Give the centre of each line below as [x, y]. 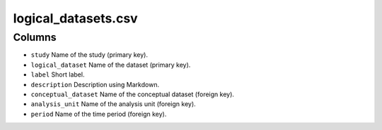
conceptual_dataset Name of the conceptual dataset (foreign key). [133, 94]
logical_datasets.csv [75, 18]
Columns [35, 37]
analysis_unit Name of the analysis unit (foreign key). [113, 104]
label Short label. [58, 74]
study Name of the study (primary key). [89, 55]
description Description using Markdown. [95, 84]
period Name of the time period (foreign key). [99, 114]
